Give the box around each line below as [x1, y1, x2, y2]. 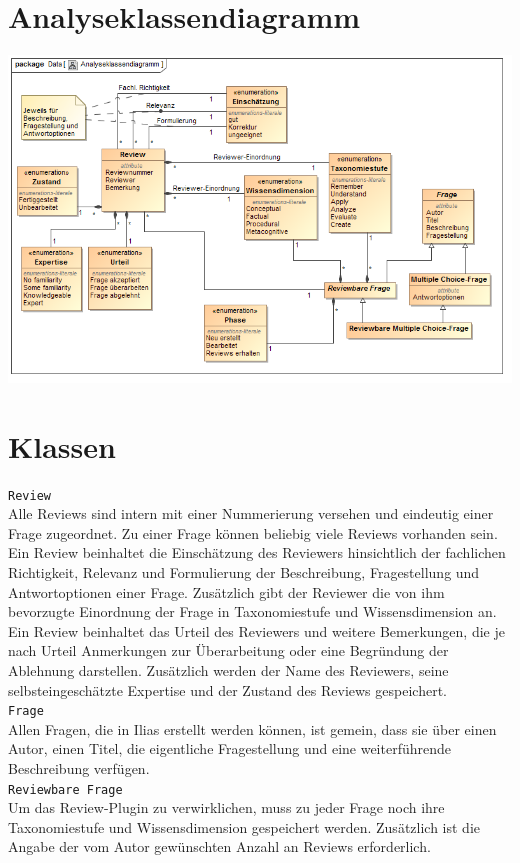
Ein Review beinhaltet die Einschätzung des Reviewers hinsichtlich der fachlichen [8, 542, 506, 563]
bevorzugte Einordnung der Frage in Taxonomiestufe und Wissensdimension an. [8, 601, 497, 622]
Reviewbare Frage [8, 782, 123, 797]
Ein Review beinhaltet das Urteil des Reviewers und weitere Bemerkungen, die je [8, 620, 505, 641]
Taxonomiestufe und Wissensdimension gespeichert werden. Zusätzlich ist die [8, 816, 481, 837]
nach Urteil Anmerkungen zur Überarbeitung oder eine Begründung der [8, 640, 449, 661]
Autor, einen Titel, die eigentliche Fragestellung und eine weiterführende [8, 738, 452, 759]
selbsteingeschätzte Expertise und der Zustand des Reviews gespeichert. [8, 679, 447, 700]
